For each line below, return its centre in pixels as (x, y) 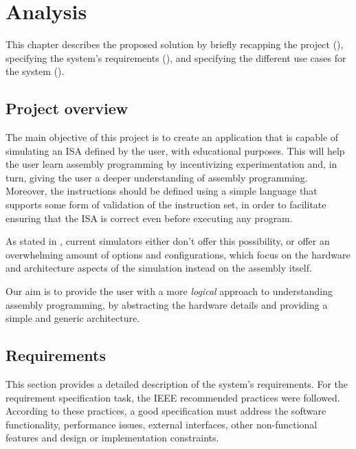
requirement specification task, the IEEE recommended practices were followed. (173, 397)
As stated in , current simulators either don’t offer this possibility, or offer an (168, 241)
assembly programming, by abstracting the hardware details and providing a (167, 304)
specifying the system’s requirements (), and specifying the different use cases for (176, 57)
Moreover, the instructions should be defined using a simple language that (162, 191)
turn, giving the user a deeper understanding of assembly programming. (157, 177)
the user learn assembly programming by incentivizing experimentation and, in (171, 164)
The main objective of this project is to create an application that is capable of (172, 137)
